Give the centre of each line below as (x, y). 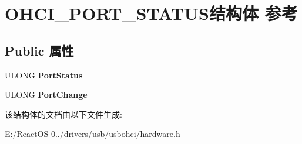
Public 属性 (39, 50)
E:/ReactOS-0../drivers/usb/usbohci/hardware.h (93, 134)
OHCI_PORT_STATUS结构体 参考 (151, 13)
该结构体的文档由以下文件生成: (63, 114)
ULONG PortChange (46, 95)
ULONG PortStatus (44, 75)
